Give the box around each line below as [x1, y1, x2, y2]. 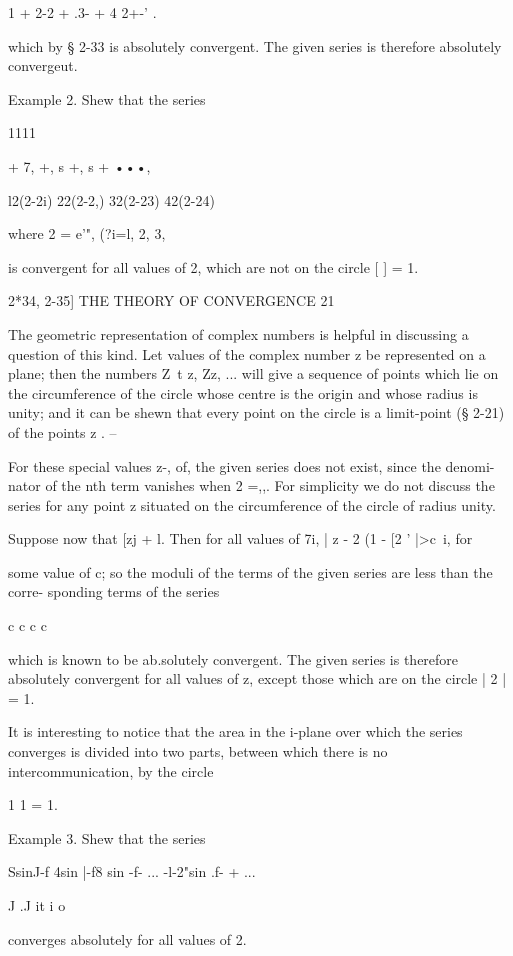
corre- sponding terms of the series [8, 581, 220, 602]
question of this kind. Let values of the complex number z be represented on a [8, 343, 486, 364]
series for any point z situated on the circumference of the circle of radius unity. [8, 494, 496, 515]
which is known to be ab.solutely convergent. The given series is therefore [8, 648, 459, 669]
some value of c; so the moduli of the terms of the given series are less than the [8, 561, 493, 582]
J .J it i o [8, 895, 66, 915]
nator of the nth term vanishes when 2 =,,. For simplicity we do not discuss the [8, 475, 495, 496]
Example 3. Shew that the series [8, 827, 206, 848]
